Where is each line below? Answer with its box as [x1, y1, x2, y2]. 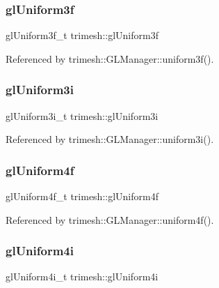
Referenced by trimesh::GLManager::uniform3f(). [6, 51, 214, 66]
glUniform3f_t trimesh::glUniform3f [6, 28, 159, 43]
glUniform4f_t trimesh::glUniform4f [6, 189, 159, 204]
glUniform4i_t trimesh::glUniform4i [6, 269, 159, 284]
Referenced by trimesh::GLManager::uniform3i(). [6, 132, 214, 146]
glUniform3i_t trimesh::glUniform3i [6, 108, 159, 123]
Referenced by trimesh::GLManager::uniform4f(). [6, 212, 214, 227]
